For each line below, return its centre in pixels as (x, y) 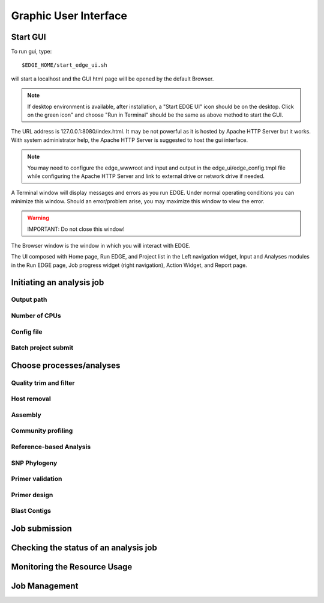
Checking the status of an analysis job (84, 547)
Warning (38, 218)
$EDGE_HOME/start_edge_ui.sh (64, 65)
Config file (27, 332)
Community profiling (42, 431)
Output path (29, 299)
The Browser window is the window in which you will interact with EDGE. (101, 245)
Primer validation (37, 479)
